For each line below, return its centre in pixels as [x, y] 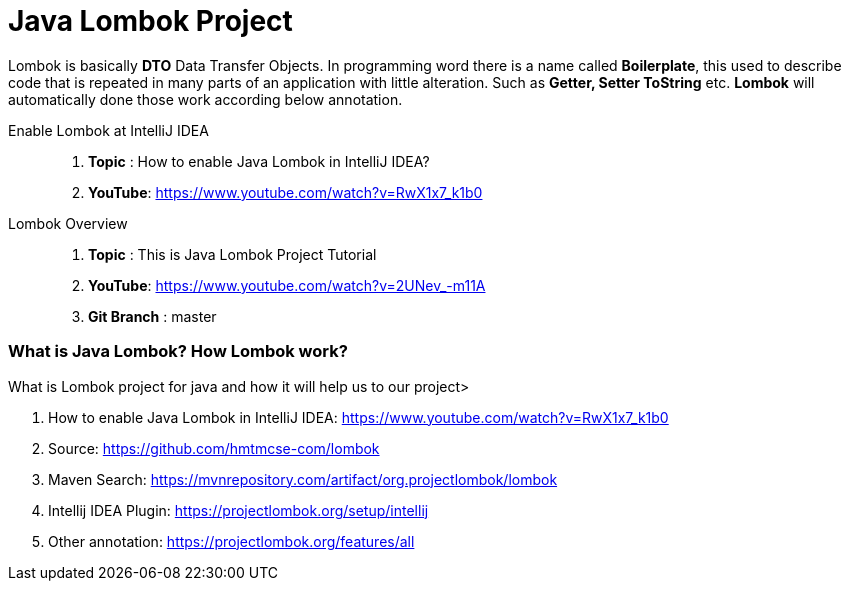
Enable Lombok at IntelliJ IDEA [108, 130]
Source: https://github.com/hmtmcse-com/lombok [214, 448]
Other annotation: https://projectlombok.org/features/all [231, 541]
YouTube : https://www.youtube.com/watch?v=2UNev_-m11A [287, 285]
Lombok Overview [68, 223]
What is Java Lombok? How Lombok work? [178, 351]
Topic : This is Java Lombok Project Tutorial [232, 254]
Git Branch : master [152, 316]
